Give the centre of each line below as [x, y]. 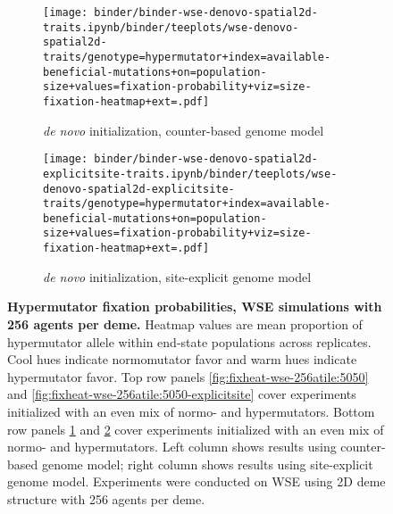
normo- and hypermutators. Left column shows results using [172, 447]
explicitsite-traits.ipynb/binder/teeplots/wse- [190, 174]
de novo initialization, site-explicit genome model [177, 276]
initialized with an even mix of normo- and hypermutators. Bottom [191, 411]
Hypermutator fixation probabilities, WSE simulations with [195, 307]
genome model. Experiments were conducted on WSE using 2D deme [196, 481]
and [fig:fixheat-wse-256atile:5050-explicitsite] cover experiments [182, 394]
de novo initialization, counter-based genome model [184, 130]
